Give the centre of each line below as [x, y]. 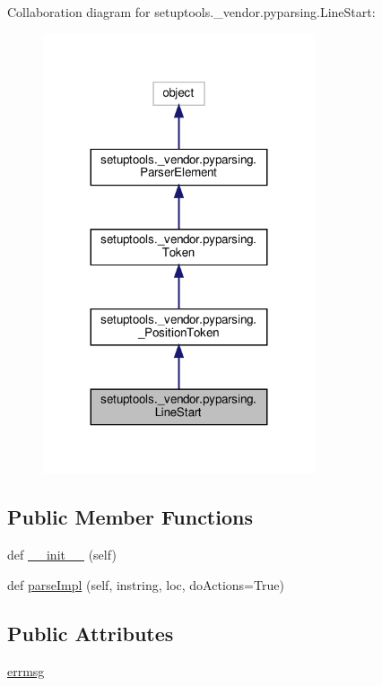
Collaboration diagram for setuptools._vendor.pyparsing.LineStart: [191, 12]
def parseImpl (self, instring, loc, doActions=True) [146, 584]
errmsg [26, 670]
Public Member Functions [130, 517]
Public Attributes [91, 633]
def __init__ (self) [62, 555]
